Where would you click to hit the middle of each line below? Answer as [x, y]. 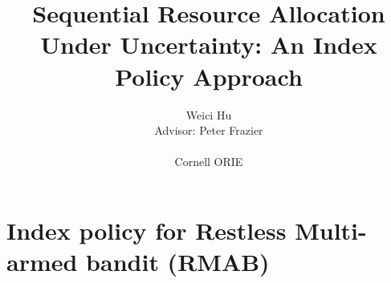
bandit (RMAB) [178, 262]
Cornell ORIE [209, 162]
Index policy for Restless [147, 230]
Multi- [331, 230]
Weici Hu [209, 114]
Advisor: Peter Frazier [209, 130]
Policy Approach [209, 76]
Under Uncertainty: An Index [209, 44]
